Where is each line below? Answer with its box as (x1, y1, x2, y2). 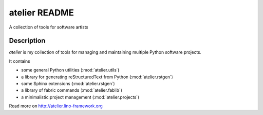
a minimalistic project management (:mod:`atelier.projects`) (21, 94, 140, 100)
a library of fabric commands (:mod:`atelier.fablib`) (21, 87, 123, 93)
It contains (9, 58, 30, 64)
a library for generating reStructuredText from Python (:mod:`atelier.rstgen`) (21, 74, 173, 80)
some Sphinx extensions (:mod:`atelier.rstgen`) (21, 81, 115, 86)
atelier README (9, 7, 74, 18)
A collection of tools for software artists (9, 24, 89, 30)
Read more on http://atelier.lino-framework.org (9, 103, 103, 109)
